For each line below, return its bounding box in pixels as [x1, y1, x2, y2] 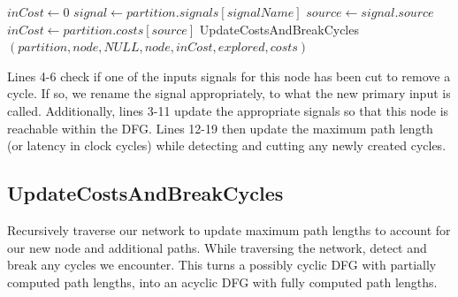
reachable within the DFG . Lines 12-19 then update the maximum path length [7, 118, 433, 137]
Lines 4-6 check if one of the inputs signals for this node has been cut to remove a [7, 66, 451, 85]
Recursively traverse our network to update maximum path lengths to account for [7, 220, 451, 239]
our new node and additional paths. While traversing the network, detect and [7, 238, 427, 256]
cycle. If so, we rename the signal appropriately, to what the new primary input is [7, 84, 451, 103]
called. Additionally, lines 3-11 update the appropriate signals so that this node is [7, 101, 449, 119]
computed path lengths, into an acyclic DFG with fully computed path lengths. [7, 272, 438, 291]
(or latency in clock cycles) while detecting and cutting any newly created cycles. [7, 136, 447, 155]
